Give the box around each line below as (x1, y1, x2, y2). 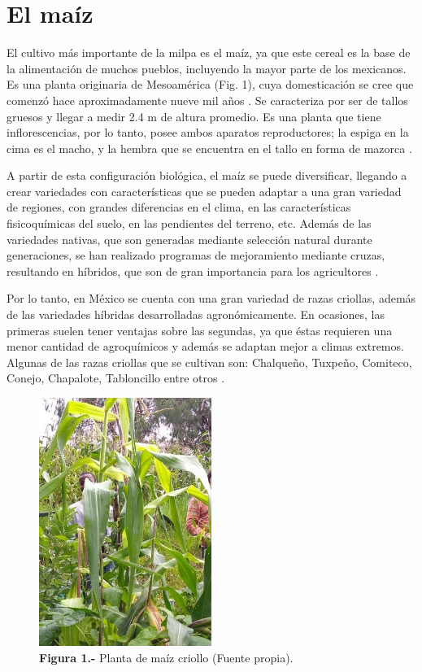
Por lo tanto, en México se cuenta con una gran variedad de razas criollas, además (7, 290, 416, 307)
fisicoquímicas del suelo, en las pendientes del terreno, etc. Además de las (7, 215, 372, 232)
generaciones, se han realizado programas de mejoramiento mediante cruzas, (7, 247, 385, 264)
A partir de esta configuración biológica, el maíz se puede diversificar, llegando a (7, 167, 407, 184)
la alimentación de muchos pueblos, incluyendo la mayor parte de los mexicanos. (7, 59, 407, 76)
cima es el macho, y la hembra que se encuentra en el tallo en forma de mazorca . (7, 139, 412, 156)
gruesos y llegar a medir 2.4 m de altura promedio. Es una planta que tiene (7, 107, 381, 124)
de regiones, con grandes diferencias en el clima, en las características (7, 199, 351, 216)
